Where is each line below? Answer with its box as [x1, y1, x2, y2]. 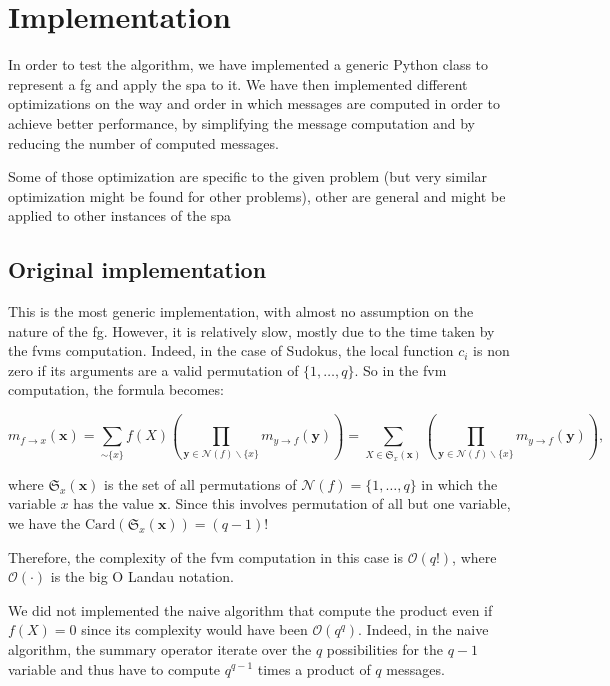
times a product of [257, 658, 371, 679]
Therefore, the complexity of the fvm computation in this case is [8, 546, 404, 567]
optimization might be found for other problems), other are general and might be [8, 185, 506, 206]
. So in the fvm [354, 359, 447, 380]
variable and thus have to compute [8, 658, 221, 679]
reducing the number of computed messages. [8, 132, 279, 153]
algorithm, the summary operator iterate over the [8, 638, 312, 659]
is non [473, 340, 510, 361]
